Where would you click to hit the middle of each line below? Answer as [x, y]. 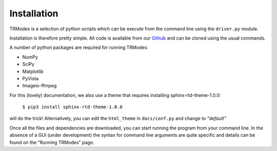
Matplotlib [33, 71]
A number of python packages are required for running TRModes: [79, 48]
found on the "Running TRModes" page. [52, 142]
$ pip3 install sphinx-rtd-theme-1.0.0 [72, 107]
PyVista [30, 78]
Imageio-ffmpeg [39, 86]
